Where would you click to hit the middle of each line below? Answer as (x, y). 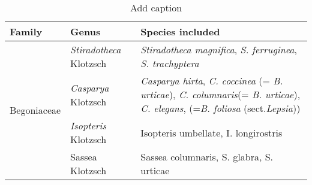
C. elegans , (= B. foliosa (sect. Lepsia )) (220, 108)
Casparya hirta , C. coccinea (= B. (212, 81)
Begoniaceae (35, 110)
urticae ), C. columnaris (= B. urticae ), (220, 94)
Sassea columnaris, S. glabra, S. (207, 157)
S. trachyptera (170, 63)
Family (26, 31)
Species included (180, 31)
